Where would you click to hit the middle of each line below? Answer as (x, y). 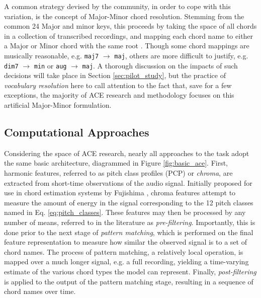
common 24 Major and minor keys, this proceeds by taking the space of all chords (130, 26)
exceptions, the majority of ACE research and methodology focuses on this (119, 95)
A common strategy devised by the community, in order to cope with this (117, 6)
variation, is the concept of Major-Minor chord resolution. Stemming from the (124, 16)
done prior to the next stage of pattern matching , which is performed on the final (129, 232)
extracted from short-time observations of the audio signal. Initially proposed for (128, 182)
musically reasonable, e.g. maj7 (52, 55)
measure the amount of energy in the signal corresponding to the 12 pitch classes (129, 202)
